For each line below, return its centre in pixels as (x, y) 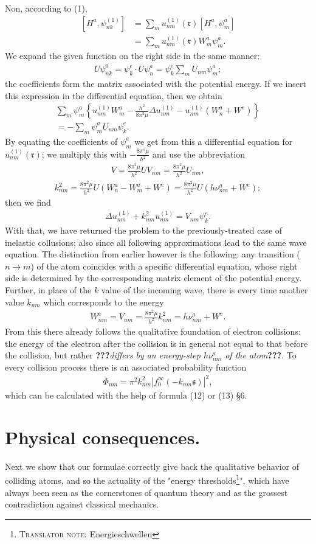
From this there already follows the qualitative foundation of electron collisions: (153, 331)
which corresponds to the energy (104, 302)
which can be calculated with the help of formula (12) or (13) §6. (126, 395)
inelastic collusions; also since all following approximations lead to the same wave (156, 242)
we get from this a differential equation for (214, 141)
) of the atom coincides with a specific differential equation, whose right (164, 266)
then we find (28, 202)
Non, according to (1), (46, 8)
